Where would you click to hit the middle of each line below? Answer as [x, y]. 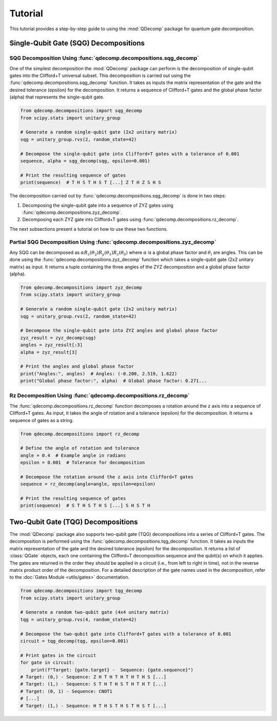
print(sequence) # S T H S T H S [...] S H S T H [85, 506]
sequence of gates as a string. [42, 420]
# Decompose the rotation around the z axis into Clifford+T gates [107, 477]
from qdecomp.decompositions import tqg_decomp [81, 591]
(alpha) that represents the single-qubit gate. [57, 97]
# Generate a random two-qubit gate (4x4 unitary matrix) [95, 612]
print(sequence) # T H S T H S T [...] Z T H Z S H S [91, 183]
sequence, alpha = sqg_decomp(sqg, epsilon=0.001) [85, 161]
